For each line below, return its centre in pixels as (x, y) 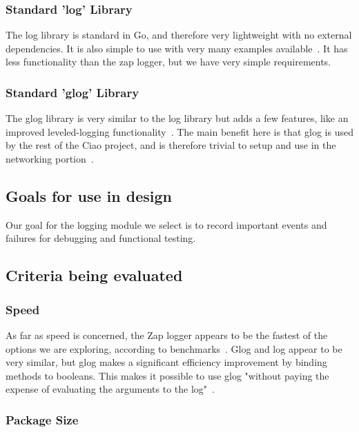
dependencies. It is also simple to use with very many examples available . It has (177, 48)
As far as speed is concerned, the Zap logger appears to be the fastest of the (167, 335)
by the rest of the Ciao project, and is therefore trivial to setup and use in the (171, 145)
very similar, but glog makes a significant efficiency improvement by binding (166, 362)
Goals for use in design (89, 195)
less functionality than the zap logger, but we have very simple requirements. (168, 62)
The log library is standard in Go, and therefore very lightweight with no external (179, 35)
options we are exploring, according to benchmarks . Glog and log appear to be (174, 348)
